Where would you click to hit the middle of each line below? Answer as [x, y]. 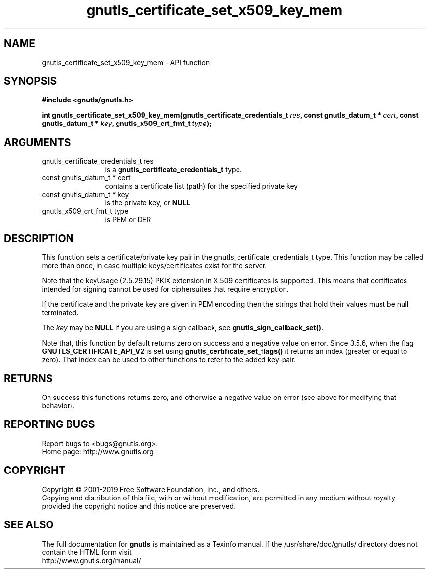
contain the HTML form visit [87, 552]
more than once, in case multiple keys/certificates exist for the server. [155, 266]
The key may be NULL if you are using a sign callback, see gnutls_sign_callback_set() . [183, 328]
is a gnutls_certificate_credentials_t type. [173, 170]
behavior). [58, 405]
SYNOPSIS [31, 81]
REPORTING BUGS [49, 424]
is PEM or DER [128, 220]
